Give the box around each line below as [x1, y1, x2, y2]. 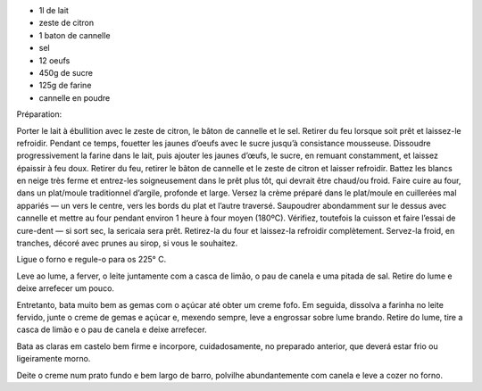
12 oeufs [38, 54, 71, 66]
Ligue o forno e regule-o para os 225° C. [16, 254, 167, 265]
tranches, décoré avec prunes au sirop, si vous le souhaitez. [16, 237, 238, 249]
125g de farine [38, 80, 92, 91]
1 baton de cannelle [38, 29, 111, 40]
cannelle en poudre [38, 92, 111, 103]
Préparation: [16, 109, 62, 120]
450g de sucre [38, 67, 94, 78]
